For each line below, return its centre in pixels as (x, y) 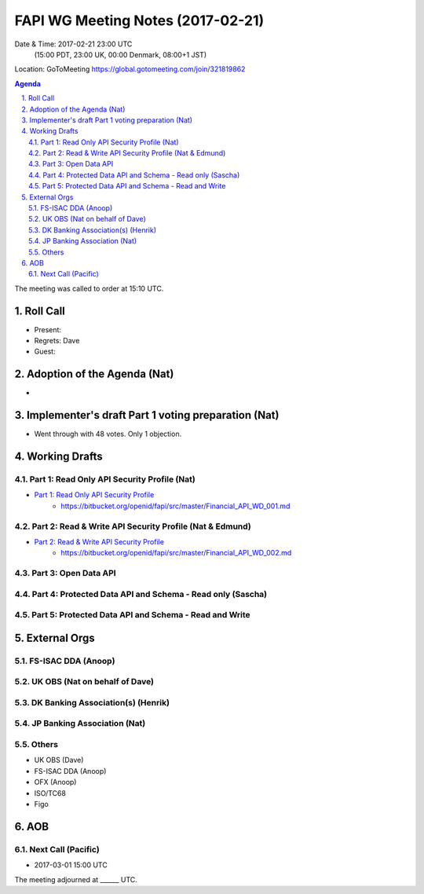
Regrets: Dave (57, 341)
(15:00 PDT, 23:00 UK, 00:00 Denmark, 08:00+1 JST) (121, 54)
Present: (48, 329)
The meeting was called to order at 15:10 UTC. (89, 288)
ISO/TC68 (50, 793)
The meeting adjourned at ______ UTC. (76, 879)
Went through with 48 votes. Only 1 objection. (108, 434)
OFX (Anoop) (55, 782)
